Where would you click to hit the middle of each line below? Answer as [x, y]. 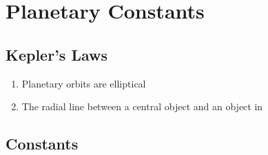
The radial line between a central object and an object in [142, 106]
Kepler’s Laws [56, 54]
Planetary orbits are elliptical [84, 83]
